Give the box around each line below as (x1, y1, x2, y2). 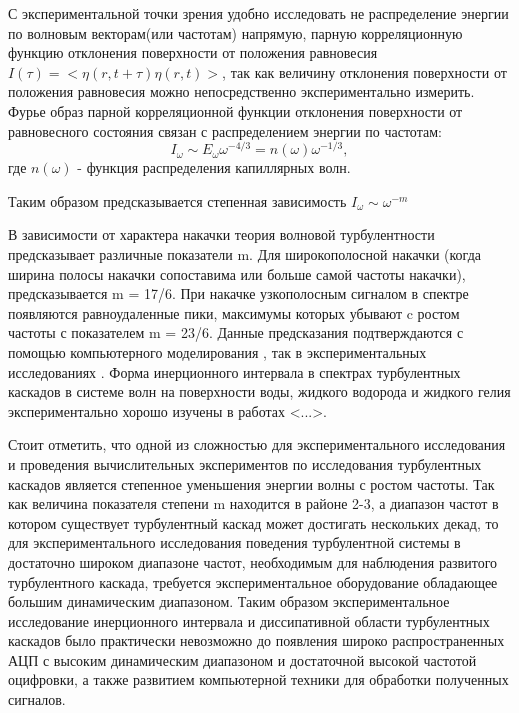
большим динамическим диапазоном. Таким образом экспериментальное (8, 591, 450, 612)
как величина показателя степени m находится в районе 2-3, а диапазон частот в (8, 493, 499, 514)
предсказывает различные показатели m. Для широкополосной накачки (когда (8, 244, 482, 265)
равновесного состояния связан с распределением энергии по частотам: (8, 120, 442, 141)
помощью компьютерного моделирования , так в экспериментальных (8, 341, 427, 362)
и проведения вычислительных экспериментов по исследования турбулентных (8, 453, 482, 474)
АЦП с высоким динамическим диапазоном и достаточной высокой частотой (8, 649, 477, 670)
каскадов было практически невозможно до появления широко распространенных (8, 630, 505, 651)
